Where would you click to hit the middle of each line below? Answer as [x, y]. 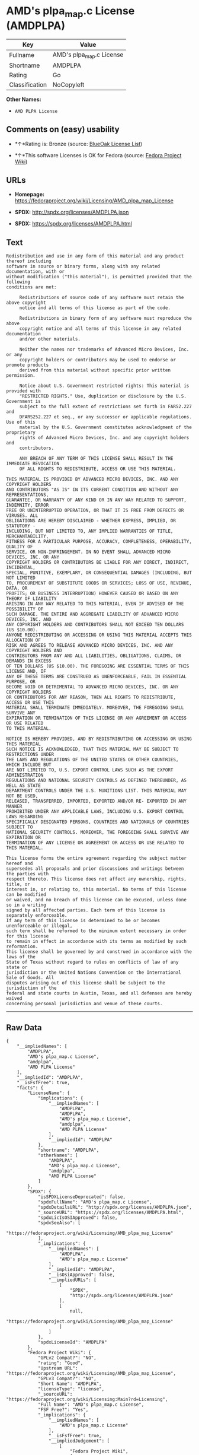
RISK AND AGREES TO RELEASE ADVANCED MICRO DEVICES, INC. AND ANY [90, 646]
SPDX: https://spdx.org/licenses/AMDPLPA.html [73, 224]
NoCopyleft [68, 84]
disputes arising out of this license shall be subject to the [86, 983]
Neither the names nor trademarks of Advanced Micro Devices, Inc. [104, 350]
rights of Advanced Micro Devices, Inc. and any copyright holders [104, 438]
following [18, 282]
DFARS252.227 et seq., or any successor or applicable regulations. [106, 417]
